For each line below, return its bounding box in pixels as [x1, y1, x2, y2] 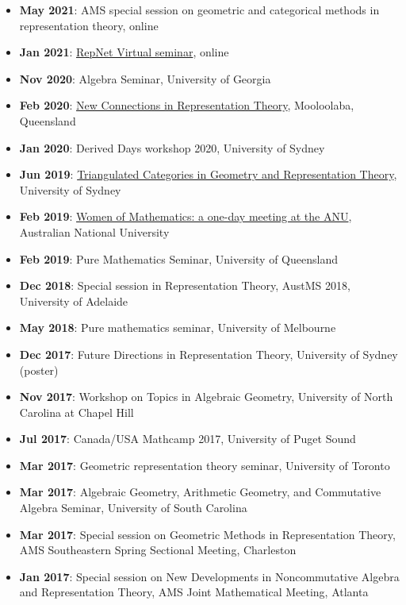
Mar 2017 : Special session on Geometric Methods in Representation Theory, [19, 526, 396, 542]
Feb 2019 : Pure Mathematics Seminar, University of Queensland [19, 250, 338, 267]
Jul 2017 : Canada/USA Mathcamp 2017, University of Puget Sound [19, 430, 356, 447]
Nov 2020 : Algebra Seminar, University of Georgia [19, 70, 271, 87]
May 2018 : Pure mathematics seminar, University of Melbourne [19, 319, 336, 336]
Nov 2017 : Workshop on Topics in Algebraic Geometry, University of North [19, 388, 393, 405]
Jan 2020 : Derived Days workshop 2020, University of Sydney [19, 139, 325, 156]
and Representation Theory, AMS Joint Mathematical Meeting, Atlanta [19, 584, 369, 600]
